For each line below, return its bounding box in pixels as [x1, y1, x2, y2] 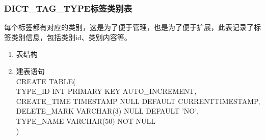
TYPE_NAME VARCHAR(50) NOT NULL [16, 115, 155, 126]
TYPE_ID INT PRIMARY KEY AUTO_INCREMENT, [16, 86, 197, 96]
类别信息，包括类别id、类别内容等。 [11, 31, 131, 42]
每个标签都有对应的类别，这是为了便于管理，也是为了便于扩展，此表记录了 [4, 22, 254, 32]
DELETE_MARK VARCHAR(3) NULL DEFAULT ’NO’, [16, 106, 199, 116]
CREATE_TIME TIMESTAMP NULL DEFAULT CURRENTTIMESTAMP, [16, 95, 260, 106]
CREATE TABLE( [16, 76, 76, 86]
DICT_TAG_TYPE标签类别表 [4, 2, 132, 14]
